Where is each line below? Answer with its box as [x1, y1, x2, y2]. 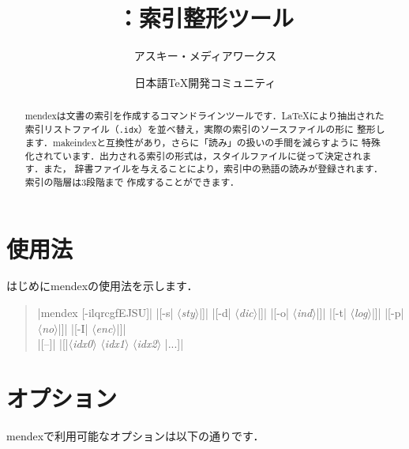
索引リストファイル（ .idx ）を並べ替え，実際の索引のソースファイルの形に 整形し [24, 122, 385, 135]
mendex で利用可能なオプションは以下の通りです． [6, 427, 265, 443]
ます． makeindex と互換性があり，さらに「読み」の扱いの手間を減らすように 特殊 [24, 135, 381, 149]
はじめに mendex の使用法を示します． [6, 277, 198, 294]
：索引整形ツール [116, 2, 294, 34]
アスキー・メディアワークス [133, 47, 277, 64]
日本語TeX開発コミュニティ [134, 74, 276, 90]
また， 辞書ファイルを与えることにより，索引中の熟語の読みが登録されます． [43, 162, 383, 175]
